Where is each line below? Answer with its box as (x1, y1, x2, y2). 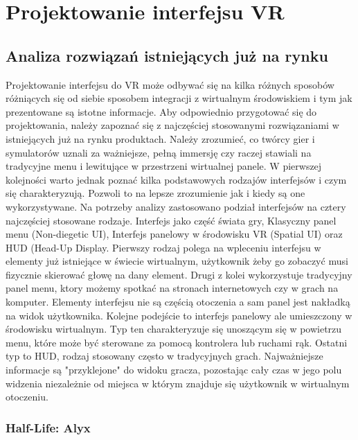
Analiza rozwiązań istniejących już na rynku (6, 44, 328, 66)
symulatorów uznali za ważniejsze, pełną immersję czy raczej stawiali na (6, 145, 312, 159)
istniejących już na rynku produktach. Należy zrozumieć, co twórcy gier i (6, 131, 315, 146)
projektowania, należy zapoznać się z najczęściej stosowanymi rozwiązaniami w (6, 118, 339, 132)
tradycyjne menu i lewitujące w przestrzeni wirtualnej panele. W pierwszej (6, 159, 322, 173)
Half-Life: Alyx (6, 419, 91, 436)
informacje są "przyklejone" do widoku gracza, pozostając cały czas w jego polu (6, 362, 342, 377)
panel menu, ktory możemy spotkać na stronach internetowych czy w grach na (6, 281, 339, 295)
